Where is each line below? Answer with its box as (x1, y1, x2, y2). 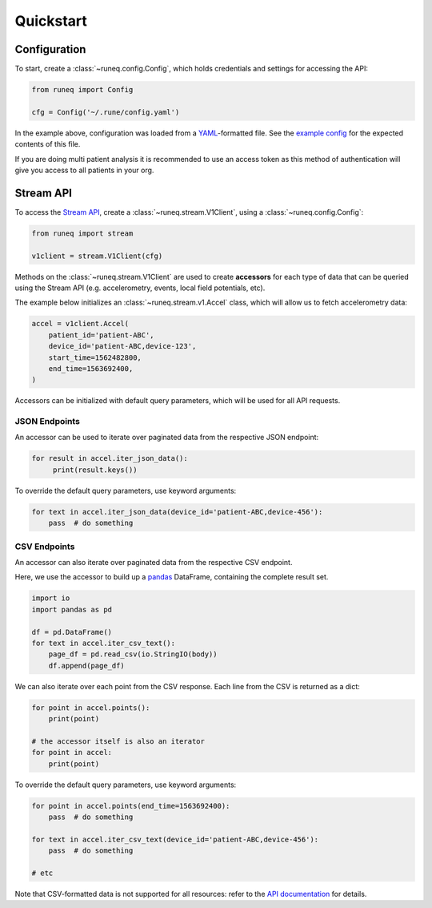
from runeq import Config (31, 85, 134, 95)
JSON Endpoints (14, 416, 80, 427)
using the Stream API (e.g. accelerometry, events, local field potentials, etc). (14, 283, 266, 293)
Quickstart (14, 12, 88, 30)
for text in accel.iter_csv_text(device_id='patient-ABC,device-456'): (31, 834, 319, 844)
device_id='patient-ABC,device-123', (48, 341, 197, 351)
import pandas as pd (31, 605, 112, 614)
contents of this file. (14, 139, 81, 149)
